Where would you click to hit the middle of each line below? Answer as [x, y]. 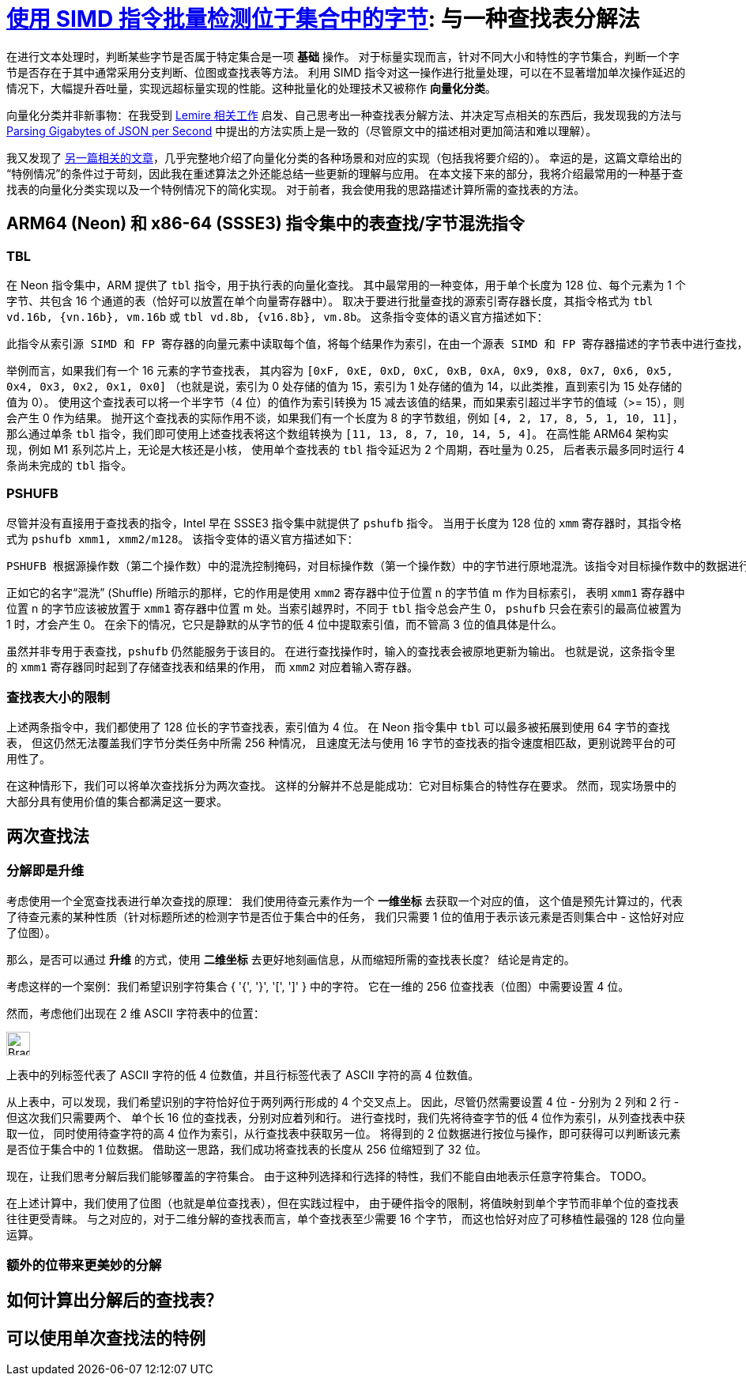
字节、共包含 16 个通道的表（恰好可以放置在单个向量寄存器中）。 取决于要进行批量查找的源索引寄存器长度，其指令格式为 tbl [330, 300]
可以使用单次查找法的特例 [106, 1338]
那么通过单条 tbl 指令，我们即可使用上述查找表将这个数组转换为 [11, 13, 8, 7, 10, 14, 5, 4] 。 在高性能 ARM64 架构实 [337, 433]
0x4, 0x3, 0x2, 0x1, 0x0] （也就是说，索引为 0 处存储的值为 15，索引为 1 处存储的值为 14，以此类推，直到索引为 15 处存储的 [344, 386]
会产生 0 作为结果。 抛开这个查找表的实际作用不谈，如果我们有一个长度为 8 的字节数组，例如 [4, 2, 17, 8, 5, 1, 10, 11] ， [345, 417]
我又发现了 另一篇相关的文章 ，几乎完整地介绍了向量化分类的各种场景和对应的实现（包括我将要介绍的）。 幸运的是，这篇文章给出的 [344, 157]
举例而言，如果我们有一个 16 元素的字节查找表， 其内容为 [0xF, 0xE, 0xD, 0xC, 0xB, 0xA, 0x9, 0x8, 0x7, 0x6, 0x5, [340, 370]
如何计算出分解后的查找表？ [114, 1301]
